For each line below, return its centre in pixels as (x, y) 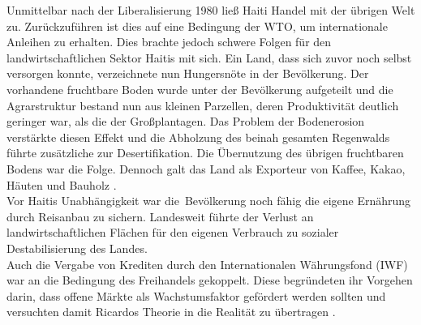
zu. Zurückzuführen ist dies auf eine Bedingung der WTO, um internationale (197, 26)
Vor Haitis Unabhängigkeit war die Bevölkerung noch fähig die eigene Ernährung (209, 201)
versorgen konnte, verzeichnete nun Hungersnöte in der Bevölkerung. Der (188, 73)
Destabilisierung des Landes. (77, 248)
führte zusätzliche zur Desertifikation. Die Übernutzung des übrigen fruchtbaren (205, 153)
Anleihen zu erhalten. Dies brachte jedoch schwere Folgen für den (169, 42)
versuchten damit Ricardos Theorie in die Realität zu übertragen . (171, 312)
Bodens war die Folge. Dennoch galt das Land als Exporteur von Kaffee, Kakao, (206, 168)
